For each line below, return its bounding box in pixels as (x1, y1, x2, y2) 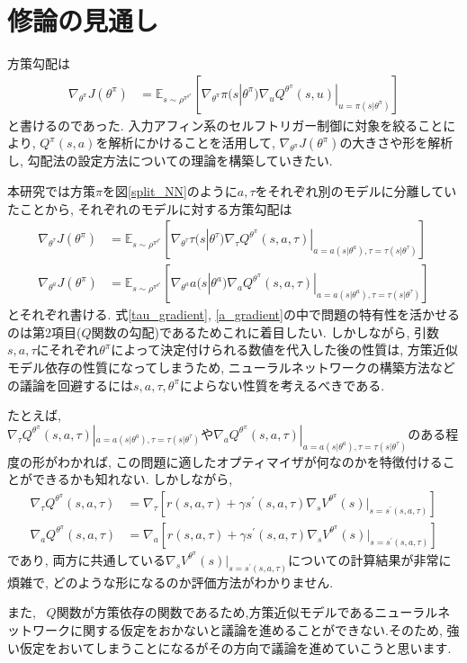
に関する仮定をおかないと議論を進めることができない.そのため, (69, 620, 443, 639)
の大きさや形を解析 (339, 133, 454, 152)
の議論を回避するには (7, 375, 133, 394)
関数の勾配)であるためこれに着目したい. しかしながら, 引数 (91, 322, 439, 341)
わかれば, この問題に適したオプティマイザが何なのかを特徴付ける (57, 452, 443, 470)
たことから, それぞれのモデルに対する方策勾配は (7, 199, 292, 218)
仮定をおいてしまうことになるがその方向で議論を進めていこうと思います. (19, 638, 452, 657)
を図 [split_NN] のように (102, 181, 238, 200)
